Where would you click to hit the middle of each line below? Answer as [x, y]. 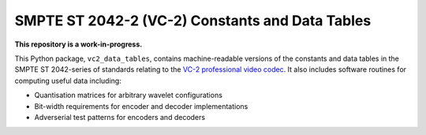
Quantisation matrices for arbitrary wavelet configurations [128, 96]
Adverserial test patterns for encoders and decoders [120, 117]
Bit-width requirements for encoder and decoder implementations [141, 106]
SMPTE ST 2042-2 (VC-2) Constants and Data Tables [193, 21]
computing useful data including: [68, 81]
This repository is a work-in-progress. [78, 44]
